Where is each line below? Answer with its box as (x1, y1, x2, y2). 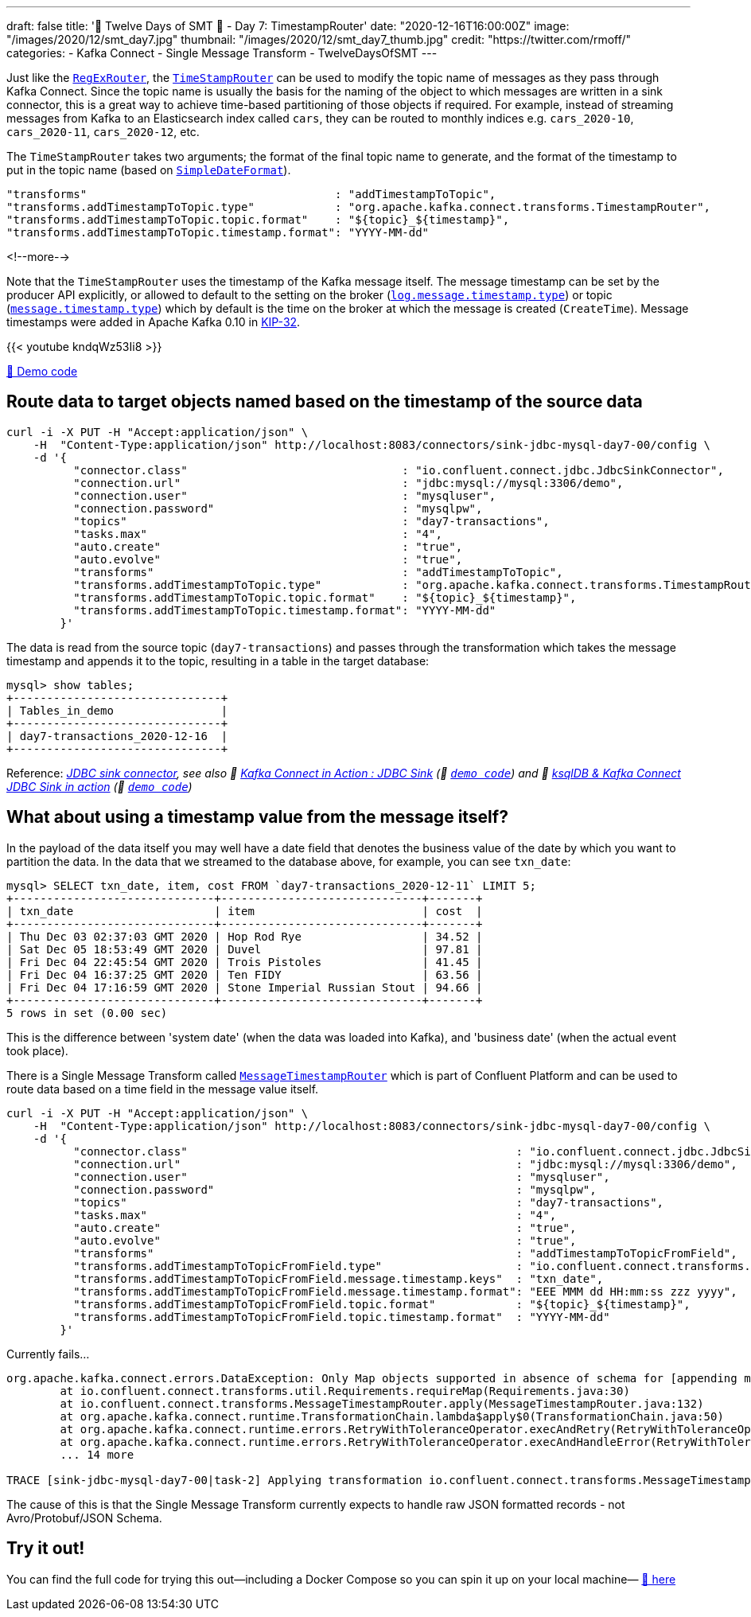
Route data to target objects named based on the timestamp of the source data (6, 392, 643, 412)
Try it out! (6, 1538, 85, 1559)
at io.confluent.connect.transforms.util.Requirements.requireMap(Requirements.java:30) (60, 1384, 630, 1397)
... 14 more (60, 1448, 134, 1461)
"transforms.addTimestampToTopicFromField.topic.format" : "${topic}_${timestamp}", (73, 1297, 691, 1311)
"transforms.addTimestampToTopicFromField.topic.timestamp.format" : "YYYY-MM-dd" (73, 1310, 610, 1323)
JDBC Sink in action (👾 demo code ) (6, 779, 193, 793)
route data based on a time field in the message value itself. (6, 1081, 319, 1096)
